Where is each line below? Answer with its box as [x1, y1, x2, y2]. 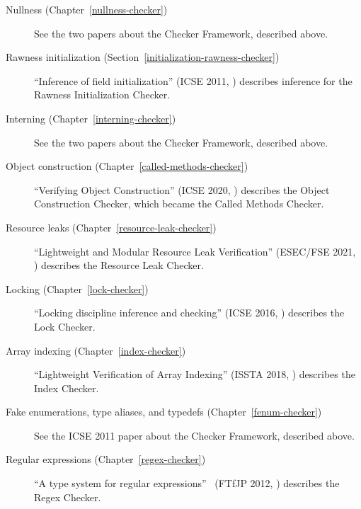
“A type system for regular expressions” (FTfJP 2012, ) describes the [34, 476, 340, 491]
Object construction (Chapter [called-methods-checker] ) [6, 159, 248, 173]
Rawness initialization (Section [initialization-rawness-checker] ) [6, 50, 280, 64]
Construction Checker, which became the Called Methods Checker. [34, 196, 324, 211]
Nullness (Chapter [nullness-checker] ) [6, 2, 168, 16]
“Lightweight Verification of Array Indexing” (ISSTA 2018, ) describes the [34, 367, 355, 382]
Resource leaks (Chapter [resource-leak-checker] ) [6, 219, 217, 234]
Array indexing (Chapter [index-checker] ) [6, 343, 186, 358]
